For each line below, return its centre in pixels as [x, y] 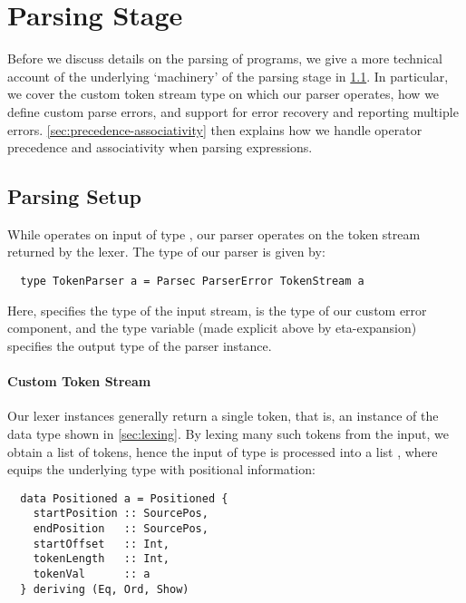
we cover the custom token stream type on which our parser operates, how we [223, 94]
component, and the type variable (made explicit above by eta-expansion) [212, 328]
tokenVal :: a [92, 574]
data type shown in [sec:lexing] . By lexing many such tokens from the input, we [228, 433]
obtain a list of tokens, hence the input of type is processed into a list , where [223, 451]
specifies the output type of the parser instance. [140, 345]
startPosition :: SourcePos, [121, 514]
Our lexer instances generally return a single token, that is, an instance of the [223, 416]
